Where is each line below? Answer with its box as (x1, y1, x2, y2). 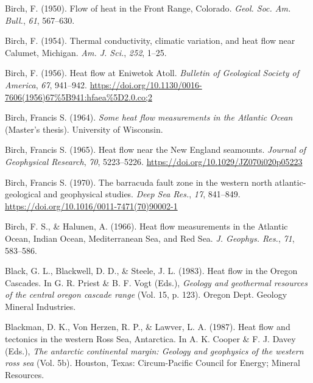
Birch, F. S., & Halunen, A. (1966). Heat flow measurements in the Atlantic (5, 220, 288, 233)
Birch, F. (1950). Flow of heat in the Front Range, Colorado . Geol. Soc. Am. (5, 2, 291, 14)
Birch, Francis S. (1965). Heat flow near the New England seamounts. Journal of (5, 143, 306, 156)
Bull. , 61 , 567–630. (5, 13, 75, 26)
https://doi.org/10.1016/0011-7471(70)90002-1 (5, 199, 178, 212)
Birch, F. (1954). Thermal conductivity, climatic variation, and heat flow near (5, 34, 295, 47)
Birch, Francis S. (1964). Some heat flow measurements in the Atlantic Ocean (5, 111, 293, 124)
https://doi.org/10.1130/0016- (90, 78, 202, 91)
